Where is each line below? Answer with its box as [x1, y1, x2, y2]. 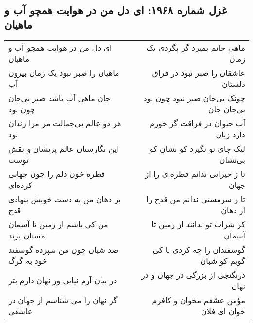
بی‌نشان [219, 153, 245, 165]
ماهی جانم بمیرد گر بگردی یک [146, 41, 245, 53]
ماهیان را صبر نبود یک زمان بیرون [8, 67, 119, 78]
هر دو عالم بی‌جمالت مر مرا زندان [8, 117, 121, 129]
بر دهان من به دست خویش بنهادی [8, 193, 121, 204]
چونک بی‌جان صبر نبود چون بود [143, 92, 245, 103]
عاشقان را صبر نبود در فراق [152, 67, 245, 78]
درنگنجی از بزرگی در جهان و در [141, 269, 245, 280]
